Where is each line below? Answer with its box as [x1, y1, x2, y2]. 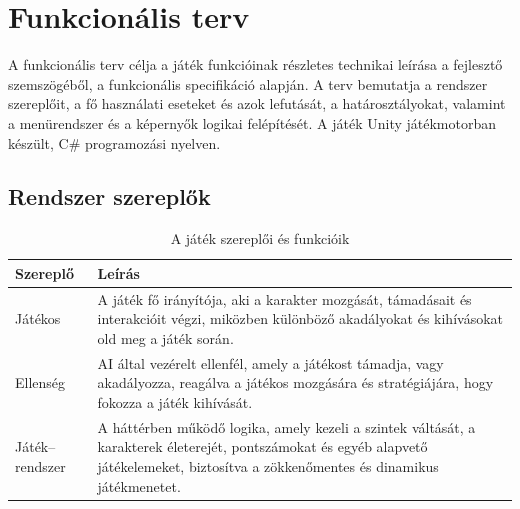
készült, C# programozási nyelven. [8, 132, 221, 153]
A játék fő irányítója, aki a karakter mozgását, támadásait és [97, 288, 472, 309]
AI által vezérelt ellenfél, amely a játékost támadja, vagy [97, 352, 444, 373]
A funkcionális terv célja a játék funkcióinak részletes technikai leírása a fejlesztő [8, 54, 503, 75]
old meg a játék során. [97, 327, 234, 348]
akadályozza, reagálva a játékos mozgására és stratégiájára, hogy [97, 372, 494, 393]
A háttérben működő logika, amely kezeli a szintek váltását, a [97, 416, 476, 437]
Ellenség [15, 372, 66, 393]
